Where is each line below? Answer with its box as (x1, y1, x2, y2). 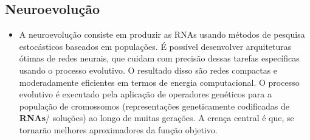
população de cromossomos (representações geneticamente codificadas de (19, 99, 290, 112)
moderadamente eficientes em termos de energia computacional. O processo (19, 75, 300, 88)
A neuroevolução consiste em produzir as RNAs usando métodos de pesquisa (19, 28, 305, 41)
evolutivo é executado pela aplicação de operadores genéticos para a (19, 88, 272, 100)
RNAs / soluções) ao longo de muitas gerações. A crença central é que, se (19, 111, 294, 124)
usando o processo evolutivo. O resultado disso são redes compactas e (19, 63, 278, 76)
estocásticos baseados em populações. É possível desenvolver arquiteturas (19, 40, 292, 52)
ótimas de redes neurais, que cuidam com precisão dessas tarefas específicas (19, 52, 300, 65)
